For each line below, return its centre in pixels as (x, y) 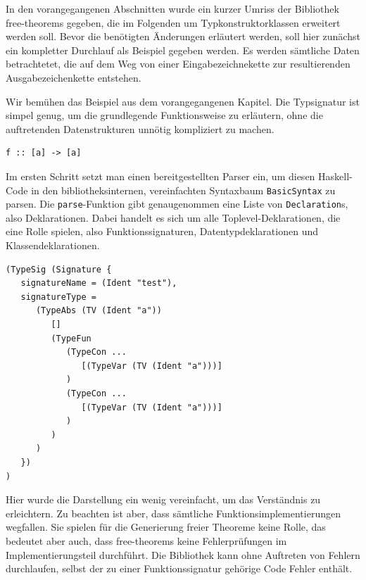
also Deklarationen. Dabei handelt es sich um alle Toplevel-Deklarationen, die (173, 217)
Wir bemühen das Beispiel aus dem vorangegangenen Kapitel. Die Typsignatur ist (183, 101)
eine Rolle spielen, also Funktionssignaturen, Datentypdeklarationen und (162, 231)
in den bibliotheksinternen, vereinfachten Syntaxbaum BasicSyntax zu (183, 190)
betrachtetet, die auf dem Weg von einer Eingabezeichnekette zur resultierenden (178, 64)
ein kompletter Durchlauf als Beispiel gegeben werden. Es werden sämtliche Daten (183, 50)
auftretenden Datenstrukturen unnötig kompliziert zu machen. (140, 128)
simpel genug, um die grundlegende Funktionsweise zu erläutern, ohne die (164, 115)
